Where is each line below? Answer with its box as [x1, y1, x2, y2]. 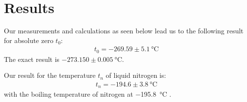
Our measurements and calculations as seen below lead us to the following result [4, 26, 244, 36]
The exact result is [4, 54, 60, 64]
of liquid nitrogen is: [106, 70, 166, 80]
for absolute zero [4, 35, 53, 45]
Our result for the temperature [4, 70, 96, 80]
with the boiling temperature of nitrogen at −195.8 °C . [4, 89, 172, 99]
